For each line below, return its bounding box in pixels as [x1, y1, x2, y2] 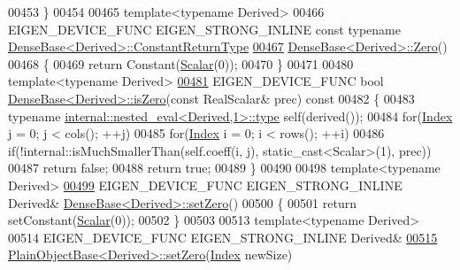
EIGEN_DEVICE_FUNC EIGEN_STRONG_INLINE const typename [8, 19, 401, 38]
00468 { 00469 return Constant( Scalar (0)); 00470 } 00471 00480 [8, 54, 354, 73]
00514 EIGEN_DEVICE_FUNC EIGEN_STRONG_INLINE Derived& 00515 [8, 228, 438, 246]
